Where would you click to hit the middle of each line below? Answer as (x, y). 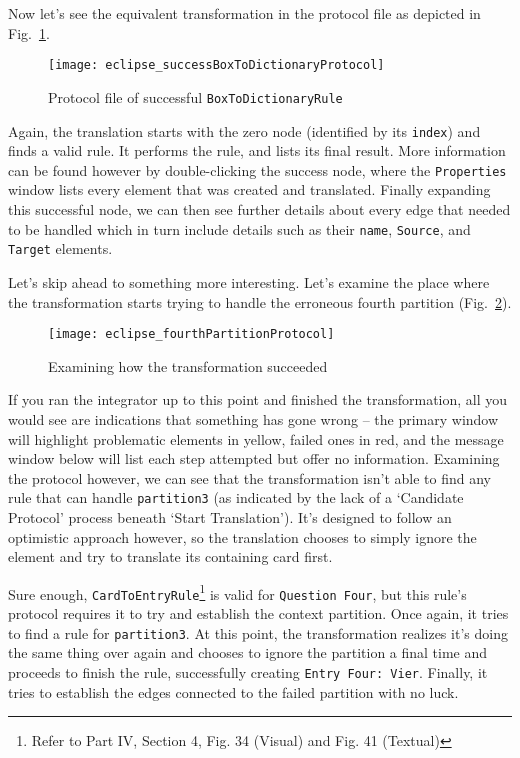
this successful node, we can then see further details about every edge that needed (259, 209)
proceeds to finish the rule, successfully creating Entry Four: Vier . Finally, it (248, 671)
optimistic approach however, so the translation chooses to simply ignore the (242, 536)
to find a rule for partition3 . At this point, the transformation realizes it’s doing (258, 632)
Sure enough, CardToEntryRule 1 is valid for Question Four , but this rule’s (237, 592)
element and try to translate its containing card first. (170, 556)
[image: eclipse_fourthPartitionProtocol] (191, 334)
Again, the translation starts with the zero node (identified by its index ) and (244, 130)
